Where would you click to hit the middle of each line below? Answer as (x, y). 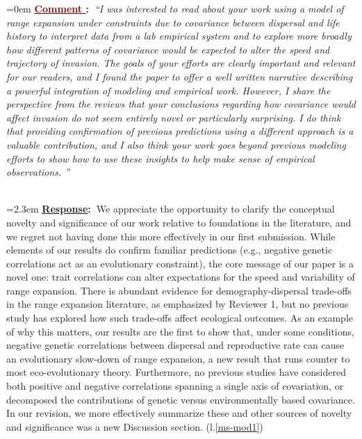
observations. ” (38, 172)
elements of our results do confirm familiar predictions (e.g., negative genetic (170, 250)
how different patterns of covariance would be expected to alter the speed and (168, 49)
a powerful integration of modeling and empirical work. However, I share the (168, 90)
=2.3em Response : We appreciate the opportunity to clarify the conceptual (171, 209)
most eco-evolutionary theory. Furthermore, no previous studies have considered (176, 372)
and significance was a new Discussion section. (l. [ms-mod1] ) (135, 426)
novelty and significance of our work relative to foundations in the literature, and (179, 222)
